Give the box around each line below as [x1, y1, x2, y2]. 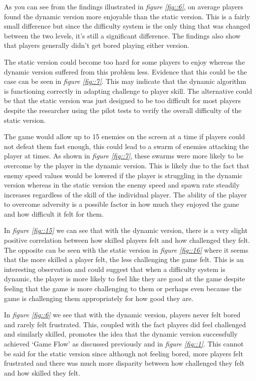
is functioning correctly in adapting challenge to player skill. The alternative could [4, 85, 252, 96]
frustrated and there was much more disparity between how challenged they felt [4, 358, 245, 368]
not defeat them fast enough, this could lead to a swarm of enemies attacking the [4, 141, 249, 151]
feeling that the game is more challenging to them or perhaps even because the [4, 283, 242, 294]
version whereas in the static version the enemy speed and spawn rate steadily [4, 180, 240, 190]
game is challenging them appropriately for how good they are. [4, 293, 193, 303]
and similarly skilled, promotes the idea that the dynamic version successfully [4, 329, 238, 339]
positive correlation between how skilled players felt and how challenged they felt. [4, 235, 250, 245]
